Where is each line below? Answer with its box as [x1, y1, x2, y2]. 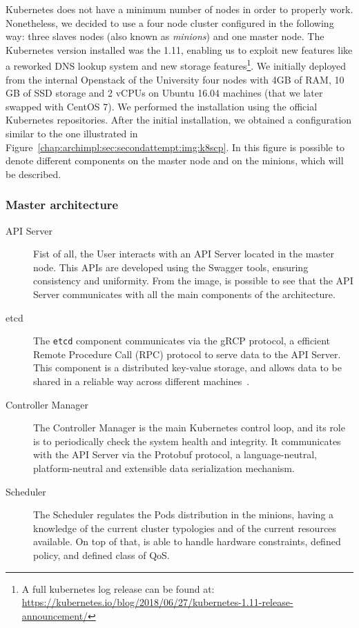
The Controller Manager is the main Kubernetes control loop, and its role [33, 420, 345, 435]
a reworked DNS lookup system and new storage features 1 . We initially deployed [6, 57, 347, 73]
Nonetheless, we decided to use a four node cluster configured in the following [6, 15, 334, 30]
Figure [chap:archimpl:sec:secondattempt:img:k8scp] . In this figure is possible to [6, 139, 345, 154]
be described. [6, 166, 61, 181]
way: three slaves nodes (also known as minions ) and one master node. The [6, 29, 324, 43]
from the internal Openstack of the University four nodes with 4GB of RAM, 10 [6, 72, 345, 86]
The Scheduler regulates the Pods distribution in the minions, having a [33, 507, 334, 522]
